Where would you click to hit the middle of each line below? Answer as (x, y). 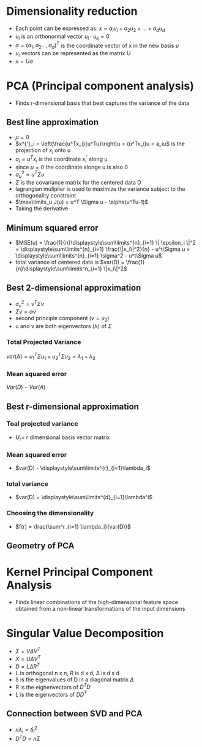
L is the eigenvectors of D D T (51, 694)
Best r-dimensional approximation (73, 406)
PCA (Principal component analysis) (100, 86)
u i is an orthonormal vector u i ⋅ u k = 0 (62, 37)
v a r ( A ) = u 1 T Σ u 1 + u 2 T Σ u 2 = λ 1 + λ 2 (51, 356)
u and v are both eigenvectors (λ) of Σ (63, 326)
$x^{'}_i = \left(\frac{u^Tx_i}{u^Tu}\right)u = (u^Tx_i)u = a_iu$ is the (100, 144)
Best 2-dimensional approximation (74, 288)
